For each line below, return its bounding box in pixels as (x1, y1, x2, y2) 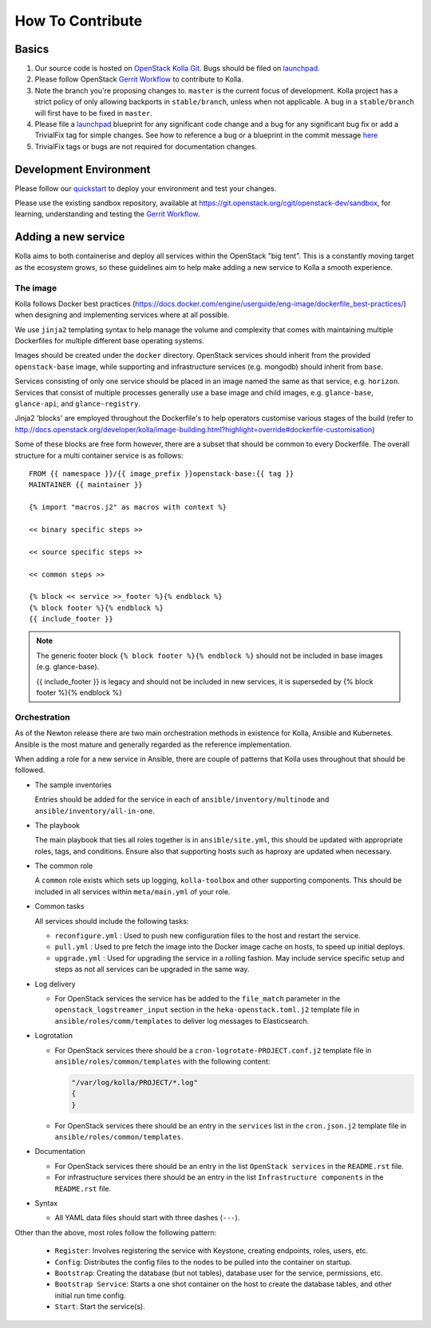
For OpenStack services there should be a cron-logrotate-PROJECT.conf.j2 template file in (54, 1045, 372, 1055)
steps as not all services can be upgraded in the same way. (54, 965, 250, 974)
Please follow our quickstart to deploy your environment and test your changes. (14, 184, 277, 193)
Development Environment (14, 162, 151, 176)
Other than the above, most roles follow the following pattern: (14, 1227, 217, 1237)
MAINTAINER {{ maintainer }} (29, 480, 143, 490)
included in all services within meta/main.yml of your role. (34, 886, 231, 896)
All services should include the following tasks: (34, 916, 189, 926)
